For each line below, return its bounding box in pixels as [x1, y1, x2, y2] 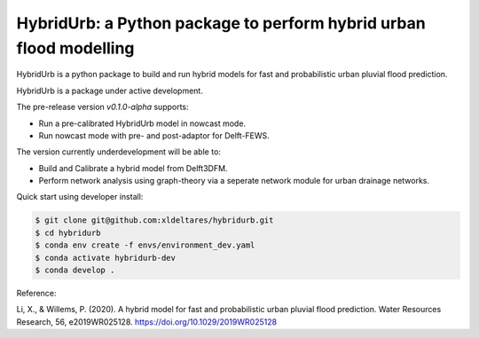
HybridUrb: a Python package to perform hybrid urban [16, 13, 426, 33]
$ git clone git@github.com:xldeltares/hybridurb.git [35, 216, 274, 225]
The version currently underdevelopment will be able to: [16, 146, 222, 157]
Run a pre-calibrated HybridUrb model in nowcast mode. [38, 118, 247, 129]
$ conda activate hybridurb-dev [35, 253, 177, 263]
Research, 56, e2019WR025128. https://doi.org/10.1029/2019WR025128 [16, 316, 278, 327]
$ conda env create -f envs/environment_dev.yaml [35, 240, 255, 250]
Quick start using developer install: [16, 192, 144, 202]
